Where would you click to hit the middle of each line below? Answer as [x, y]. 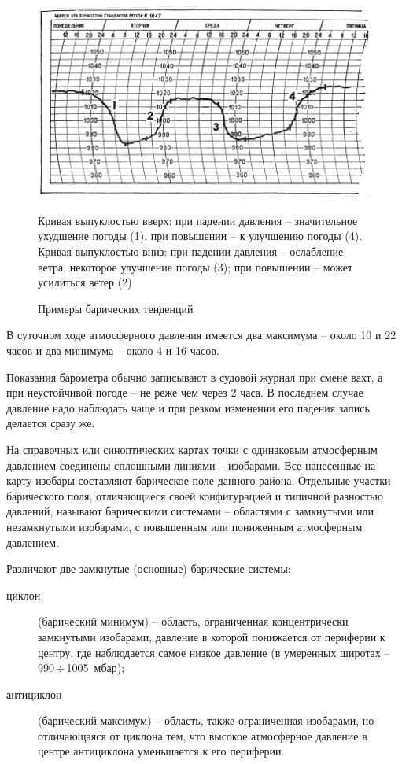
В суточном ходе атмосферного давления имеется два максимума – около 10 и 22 [201, 335]
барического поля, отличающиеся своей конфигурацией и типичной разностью [195, 495]
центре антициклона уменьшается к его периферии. [161, 751]
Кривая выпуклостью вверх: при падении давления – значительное [198, 220]
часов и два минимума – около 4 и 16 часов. [113, 351]
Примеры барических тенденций [116, 308]
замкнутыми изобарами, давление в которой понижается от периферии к [212, 636]
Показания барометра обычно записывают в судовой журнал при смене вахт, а [195, 376]
